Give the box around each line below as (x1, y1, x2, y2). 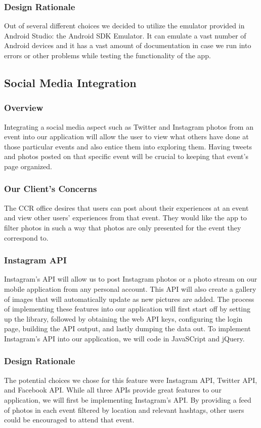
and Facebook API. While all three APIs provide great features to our (4, 384, 222, 395)
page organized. (4, 161, 52, 171)
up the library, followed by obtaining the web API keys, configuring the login (4, 313, 243, 324)
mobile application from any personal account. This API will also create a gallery (4, 283, 256, 294)
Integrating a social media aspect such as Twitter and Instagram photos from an (4, 121, 253, 132)
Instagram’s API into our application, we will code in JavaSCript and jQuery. (4, 333, 245, 343)
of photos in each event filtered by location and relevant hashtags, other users (4, 404, 244, 415)
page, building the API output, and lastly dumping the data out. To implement (4, 323, 251, 334)
